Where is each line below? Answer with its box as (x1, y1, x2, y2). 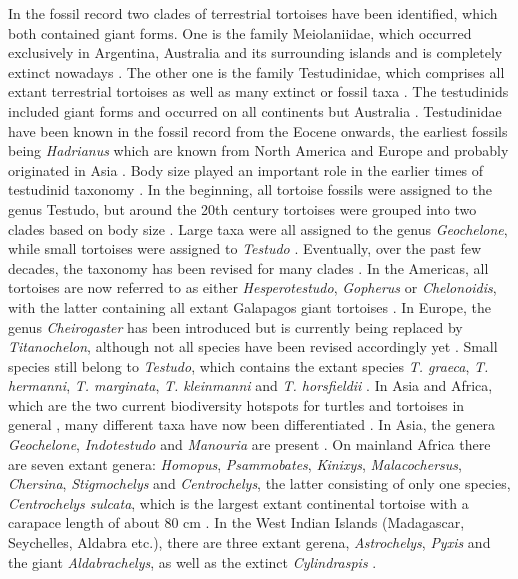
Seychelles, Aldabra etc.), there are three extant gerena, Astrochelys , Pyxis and (8, 532, 491, 553)
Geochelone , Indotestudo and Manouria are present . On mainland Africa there (8, 434, 491, 455)
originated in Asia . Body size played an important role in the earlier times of (8, 159, 484, 180)
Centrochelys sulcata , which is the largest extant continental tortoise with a (8, 492, 469, 513)
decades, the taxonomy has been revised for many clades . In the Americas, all (8, 257, 489, 278)
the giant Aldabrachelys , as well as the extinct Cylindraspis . (8, 551, 377, 572)
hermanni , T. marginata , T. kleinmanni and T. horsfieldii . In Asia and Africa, (8, 375, 493, 396)
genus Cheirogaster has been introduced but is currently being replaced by (8, 316, 463, 337)
